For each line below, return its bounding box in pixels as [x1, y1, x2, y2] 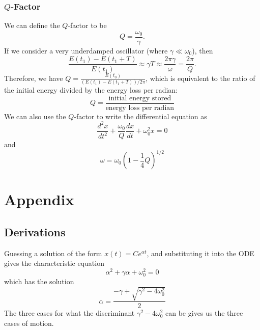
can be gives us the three [165, 308, 243, 318]
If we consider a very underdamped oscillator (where [4, 45, 168, 56]
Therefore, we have [4, 72, 63, 83]
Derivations [4, 224, 66, 239]
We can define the [4, 20, 60, 31]
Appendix [4, 189, 74, 210]
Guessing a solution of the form [4, 248, 102, 258]
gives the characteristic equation [4, 258, 104, 268]
